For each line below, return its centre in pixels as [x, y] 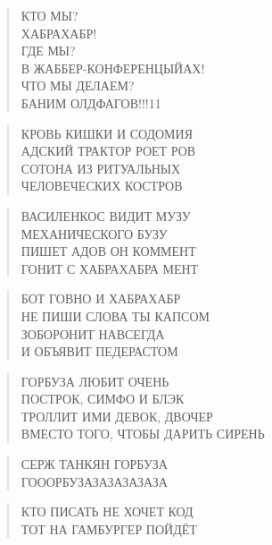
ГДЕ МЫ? [48, 51]
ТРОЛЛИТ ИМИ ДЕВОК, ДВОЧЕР [117, 416]
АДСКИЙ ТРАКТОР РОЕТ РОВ [108, 151]
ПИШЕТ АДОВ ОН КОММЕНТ [108, 251]
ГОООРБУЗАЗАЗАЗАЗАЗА [94, 481]
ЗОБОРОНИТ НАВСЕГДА [93, 333]
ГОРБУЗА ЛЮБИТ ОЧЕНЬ [95, 381]
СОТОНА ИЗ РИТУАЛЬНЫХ [101, 168]
